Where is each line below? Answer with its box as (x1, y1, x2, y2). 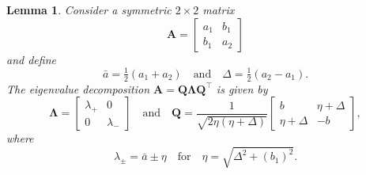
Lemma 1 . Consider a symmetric (6, 2, 172, 17)
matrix (202, 2, 235, 17)
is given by (216, 80, 268, 97)
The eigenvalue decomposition (6, 80, 150, 97)
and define (6, 51, 56, 67)
